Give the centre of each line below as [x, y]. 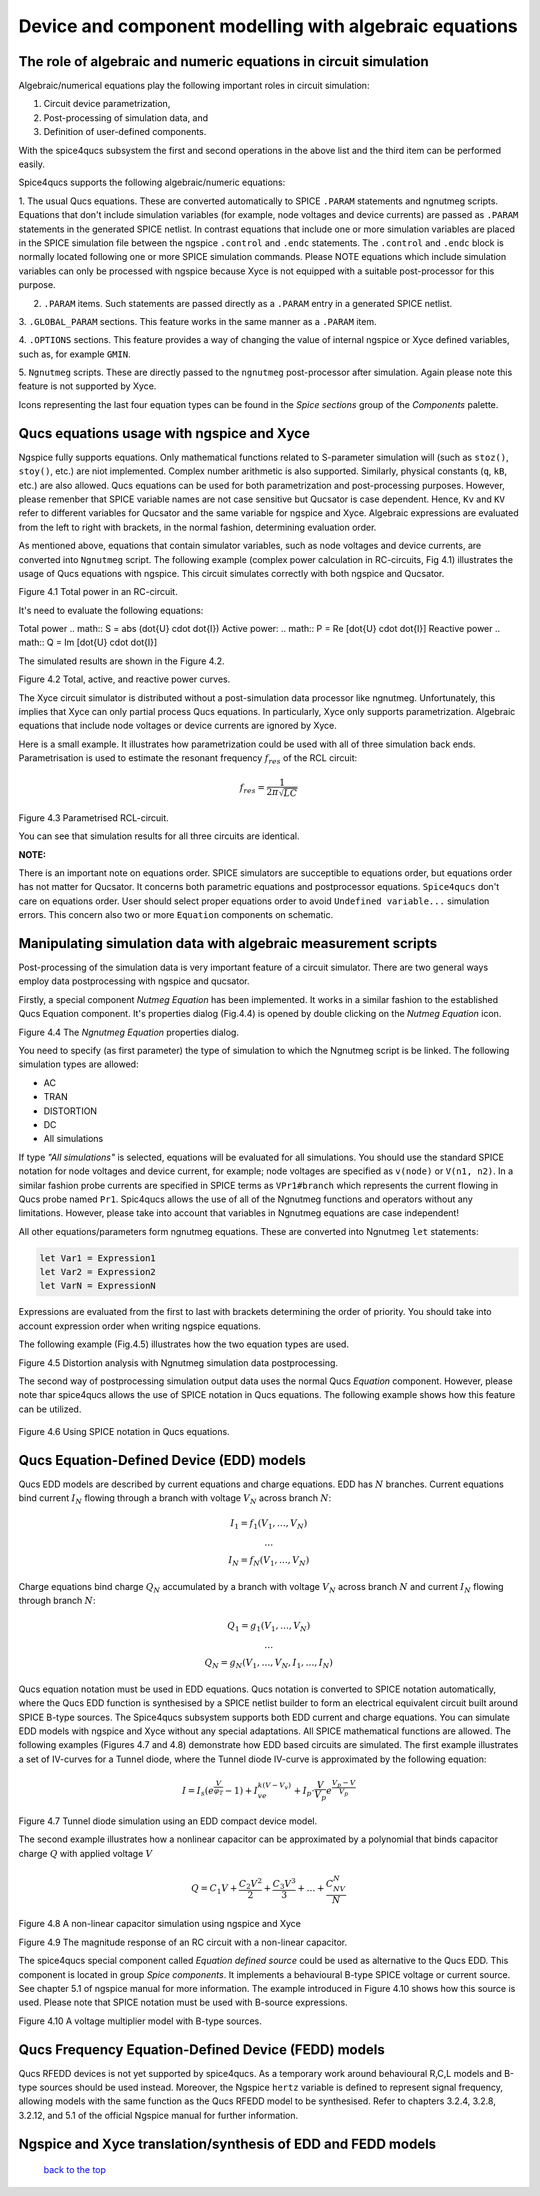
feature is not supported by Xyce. [87, 386]
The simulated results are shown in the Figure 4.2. [121, 661]
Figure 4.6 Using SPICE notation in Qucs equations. [124, 1432]
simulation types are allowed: [78, 1064]
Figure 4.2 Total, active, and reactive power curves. [124, 679]
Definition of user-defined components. [125, 132]
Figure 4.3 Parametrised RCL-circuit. [93, 817]
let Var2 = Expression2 [98, 1272]
